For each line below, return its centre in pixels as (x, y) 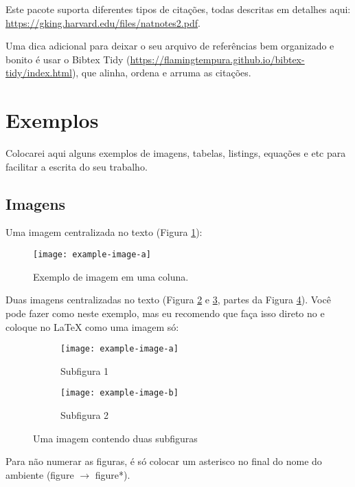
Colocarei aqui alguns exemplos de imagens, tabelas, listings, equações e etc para (176, 153)
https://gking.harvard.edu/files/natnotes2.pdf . (103, 22)
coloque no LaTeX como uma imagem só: (92, 326)
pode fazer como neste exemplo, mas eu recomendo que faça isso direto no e (165, 313)
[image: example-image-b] (119, 393)
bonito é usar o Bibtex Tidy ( (68, 59)
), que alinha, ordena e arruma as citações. (161, 73)
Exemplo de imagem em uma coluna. (111, 276)
